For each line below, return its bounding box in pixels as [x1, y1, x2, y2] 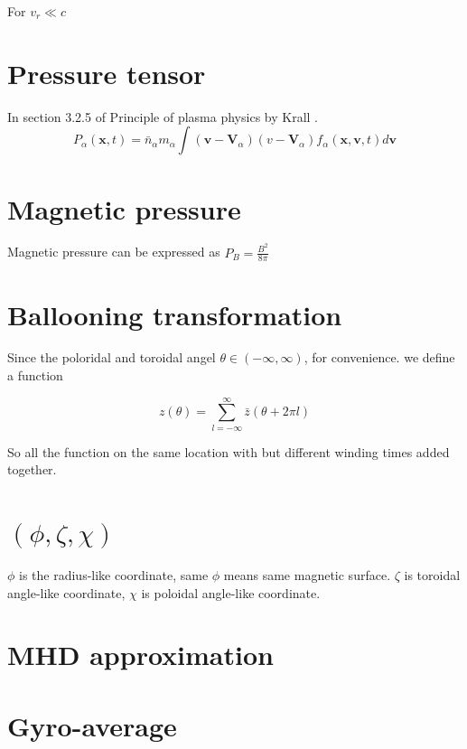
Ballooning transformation [7, 295, 342, 332]
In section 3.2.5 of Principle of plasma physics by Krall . [7, 107, 318, 126]
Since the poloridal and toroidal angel [7, 348, 216, 367]
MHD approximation [7, 636, 274, 673]
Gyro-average [7, 707, 177, 744]
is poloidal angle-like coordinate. [141, 583, 321, 602]
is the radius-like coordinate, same [19, 566, 209, 585]
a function [7, 366, 63, 385]
